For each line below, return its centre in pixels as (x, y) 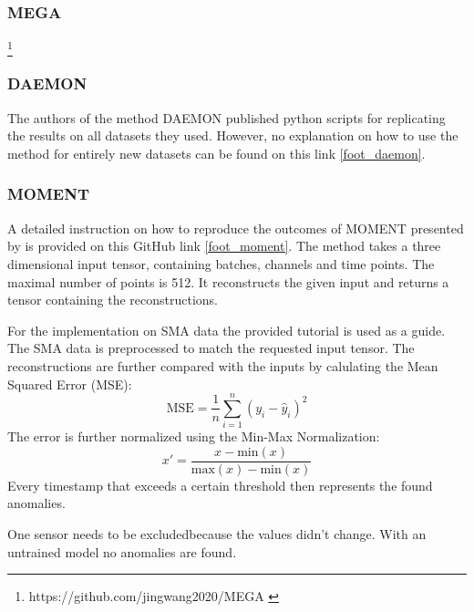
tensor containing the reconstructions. (113, 300)
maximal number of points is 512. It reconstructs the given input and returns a (228, 281)
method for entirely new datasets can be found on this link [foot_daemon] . (216, 153)
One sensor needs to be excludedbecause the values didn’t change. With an (217, 534)
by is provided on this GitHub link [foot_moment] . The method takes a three (224, 246)
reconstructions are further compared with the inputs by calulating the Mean (223, 365)
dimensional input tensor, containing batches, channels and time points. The (221, 263)
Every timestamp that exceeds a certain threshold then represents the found (220, 485)
